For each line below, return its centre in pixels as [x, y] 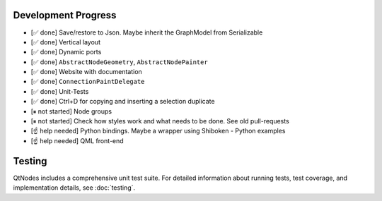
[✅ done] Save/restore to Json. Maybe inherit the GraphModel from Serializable [147, 32]
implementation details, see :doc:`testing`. [74, 188]
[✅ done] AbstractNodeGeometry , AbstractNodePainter [119, 62]
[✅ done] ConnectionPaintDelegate [88, 82]
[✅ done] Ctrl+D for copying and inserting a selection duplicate [123, 102]
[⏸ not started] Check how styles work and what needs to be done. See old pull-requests [160, 121]
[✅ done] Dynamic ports [66, 52]
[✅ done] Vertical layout [65, 42]
